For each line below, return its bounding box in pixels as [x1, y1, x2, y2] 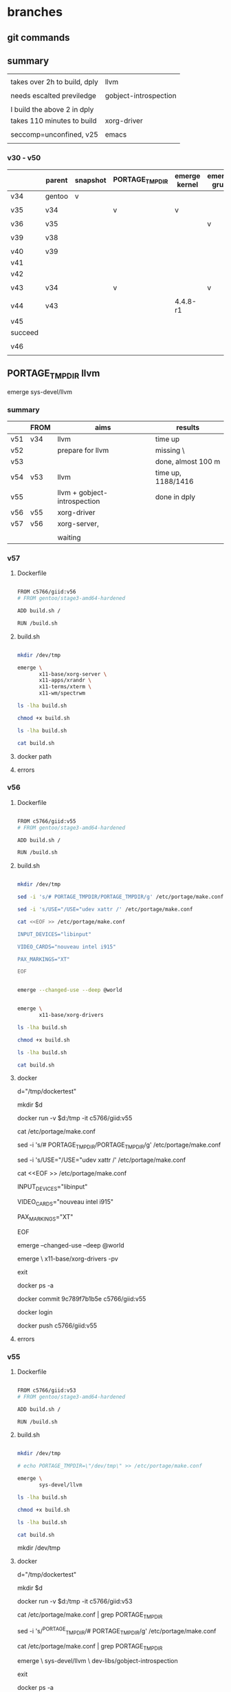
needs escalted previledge [10, 91, 96, 101]
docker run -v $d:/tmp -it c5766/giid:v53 [16, 1597, 133, 1606]
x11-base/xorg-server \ [38, 670, 107, 677]
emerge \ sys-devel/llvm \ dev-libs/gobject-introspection [16, 1657, 179, 1665]
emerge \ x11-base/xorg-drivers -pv [16, 1254, 118, 1263]
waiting [57, 532, 81, 542]
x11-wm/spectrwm [38, 690, 86, 697]
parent [45, 175, 68, 185]
